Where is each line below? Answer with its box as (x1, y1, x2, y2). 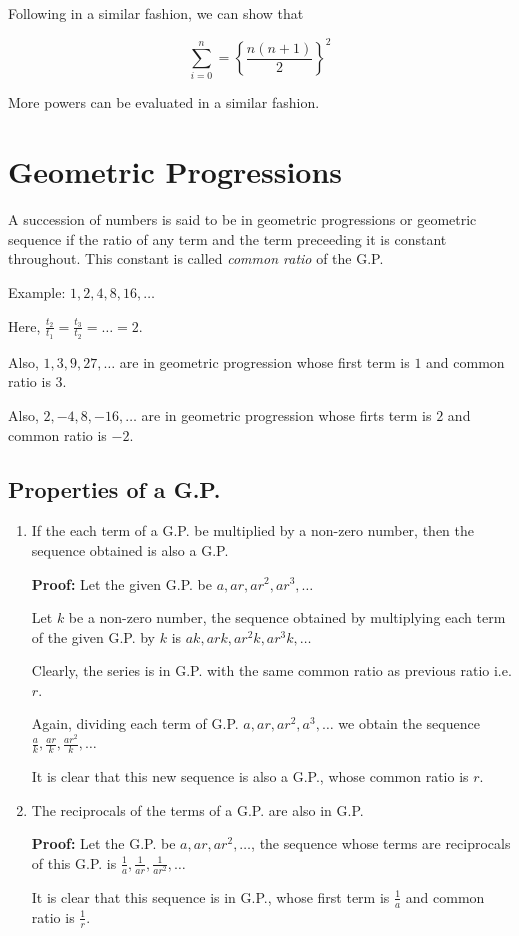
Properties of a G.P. (8, 473, 221, 504)
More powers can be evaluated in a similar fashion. (8, 92, 320, 113)
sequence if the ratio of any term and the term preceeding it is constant (8, 228, 447, 249)
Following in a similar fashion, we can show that (8, 3, 304, 23)
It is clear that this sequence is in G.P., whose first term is (31, 886, 390, 907)
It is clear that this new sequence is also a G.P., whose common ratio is (31, 765, 469, 786)
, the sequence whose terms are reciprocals (251, 833, 511, 854)
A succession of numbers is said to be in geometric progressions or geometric (8, 209, 477, 230)
